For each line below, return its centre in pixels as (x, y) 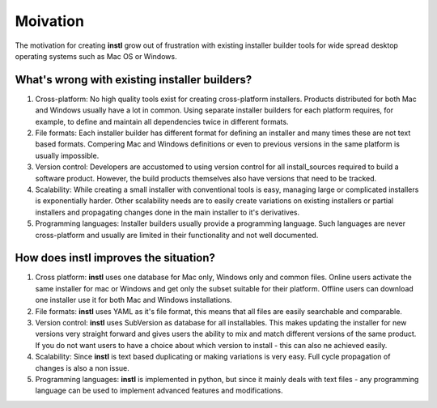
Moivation (50, 21)
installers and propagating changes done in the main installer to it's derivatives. (167, 212)
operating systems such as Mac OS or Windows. (96, 56)
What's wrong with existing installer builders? (134, 80)
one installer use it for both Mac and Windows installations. (134, 300)
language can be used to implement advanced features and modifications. (159, 391)
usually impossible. (67, 155)
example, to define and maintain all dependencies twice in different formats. (162, 121)
